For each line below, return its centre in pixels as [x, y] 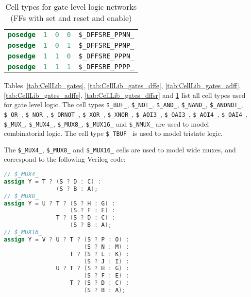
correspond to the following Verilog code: [65, 159]
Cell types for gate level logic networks [71, 7]
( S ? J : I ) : [106, 261]
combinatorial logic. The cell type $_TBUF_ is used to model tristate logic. [113, 133]
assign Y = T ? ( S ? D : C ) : [53, 181]
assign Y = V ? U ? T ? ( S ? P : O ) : [67, 239]
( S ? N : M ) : [106, 247]
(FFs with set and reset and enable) [71, 18]
